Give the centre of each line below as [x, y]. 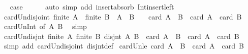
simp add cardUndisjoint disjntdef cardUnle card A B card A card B [124, 46]
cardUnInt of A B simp [45, 26]
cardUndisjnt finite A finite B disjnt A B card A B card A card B [121, 36]
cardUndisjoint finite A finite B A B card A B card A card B [123, 16]
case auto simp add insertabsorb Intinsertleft [92, 6]
